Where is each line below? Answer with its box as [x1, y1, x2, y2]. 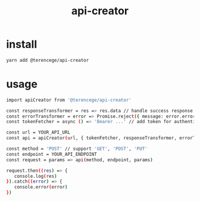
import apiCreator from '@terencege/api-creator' [6, 97, 132, 103]
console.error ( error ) [14, 184, 68, 190]
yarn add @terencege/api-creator [6, 57, 89, 63]
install [6, 37, 37, 51]
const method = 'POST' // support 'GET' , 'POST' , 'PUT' [6, 146, 148, 152]
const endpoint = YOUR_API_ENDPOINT [6, 151, 97, 157]
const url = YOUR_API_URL [6, 130, 70, 136]
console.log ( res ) [14, 173, 58, 179]
